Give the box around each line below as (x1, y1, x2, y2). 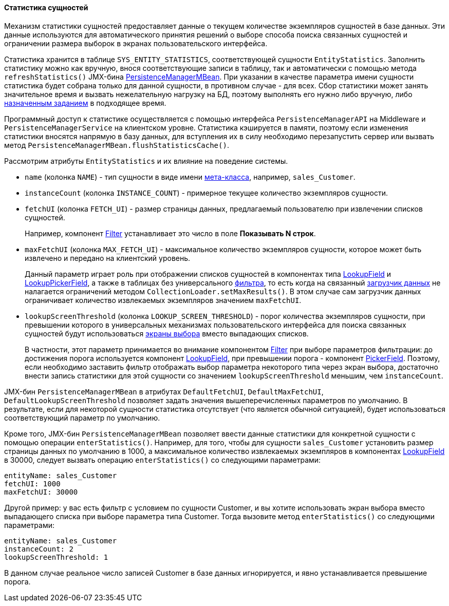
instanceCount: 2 (4, 544, 73, 553)
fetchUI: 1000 (4, 479, 61, 488)
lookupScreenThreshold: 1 (4, 553, 108, 561)
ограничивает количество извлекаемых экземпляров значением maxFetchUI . (25, 295, 302, 305)
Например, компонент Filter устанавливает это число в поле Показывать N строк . (25, 229, 316, 238)
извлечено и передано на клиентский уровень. (25, 253, 191, 262)
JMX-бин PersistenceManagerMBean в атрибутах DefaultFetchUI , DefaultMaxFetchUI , (4, 387, 324, 396)
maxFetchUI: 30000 (4, 487, 78, 496)
